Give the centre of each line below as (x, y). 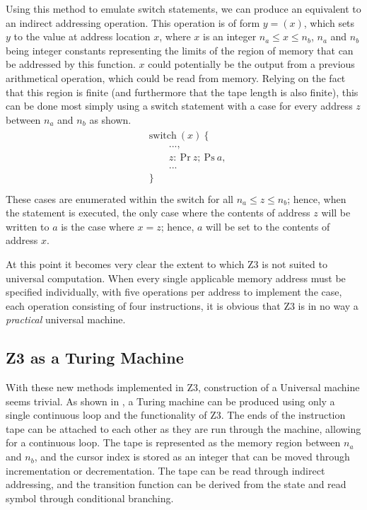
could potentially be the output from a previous (251, 64)
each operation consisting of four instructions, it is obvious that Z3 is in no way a (182, 305)
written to (28, 226)
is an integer (230, 36)
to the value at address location (82, 36)
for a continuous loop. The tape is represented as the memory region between (173, 442)
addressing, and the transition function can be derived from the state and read (176, 484)
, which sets (329, 22)
